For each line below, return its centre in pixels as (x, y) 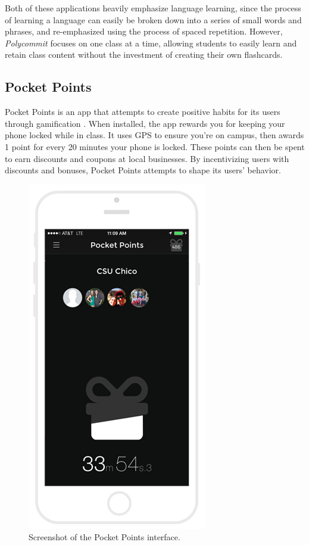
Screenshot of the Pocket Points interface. (104, 537)
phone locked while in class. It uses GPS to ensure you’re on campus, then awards (154, 135)
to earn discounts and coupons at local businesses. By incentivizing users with (147, 158)
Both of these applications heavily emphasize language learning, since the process (153, 8)
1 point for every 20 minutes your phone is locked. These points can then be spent (155, 146)
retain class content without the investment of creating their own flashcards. (144, 54)
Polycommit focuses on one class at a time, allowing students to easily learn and (151, 43)
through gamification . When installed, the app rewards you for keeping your (145, 123)
